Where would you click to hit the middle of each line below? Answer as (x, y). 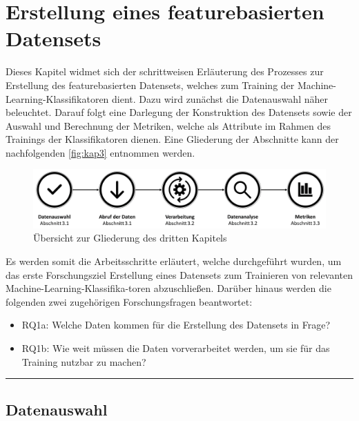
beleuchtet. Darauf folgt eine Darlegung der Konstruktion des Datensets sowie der (179, 112)
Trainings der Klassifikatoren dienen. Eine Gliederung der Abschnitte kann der (172, 139)
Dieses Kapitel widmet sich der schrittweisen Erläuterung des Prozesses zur (165, 71)
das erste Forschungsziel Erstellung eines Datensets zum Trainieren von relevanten (179, 274)
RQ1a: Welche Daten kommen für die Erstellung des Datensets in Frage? (176, 325)
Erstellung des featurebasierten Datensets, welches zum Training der (150, 85)
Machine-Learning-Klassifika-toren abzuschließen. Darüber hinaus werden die (168, 288)
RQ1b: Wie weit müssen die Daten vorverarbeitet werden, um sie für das (176, 347)
